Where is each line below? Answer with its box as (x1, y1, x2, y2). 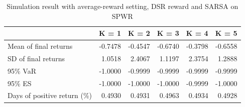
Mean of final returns (8, 41, 73, 51)
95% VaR (8, 65, 36, 76)
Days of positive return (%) (8, 90, 92, 101)
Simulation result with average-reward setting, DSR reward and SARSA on (7, 1, 238, 11)
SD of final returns (8, 53, 65, 63)
